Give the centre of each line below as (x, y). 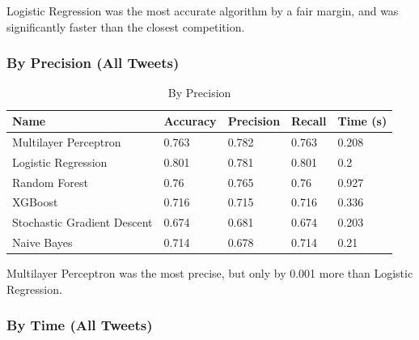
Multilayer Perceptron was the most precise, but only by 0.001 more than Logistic (210, 273)
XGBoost (35, 202)
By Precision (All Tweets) (93, 63)
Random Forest (50, 182)
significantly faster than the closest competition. (126, 26)
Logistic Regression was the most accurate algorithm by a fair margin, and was (203, 11)
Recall (309, 121)
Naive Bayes (42, 242)
